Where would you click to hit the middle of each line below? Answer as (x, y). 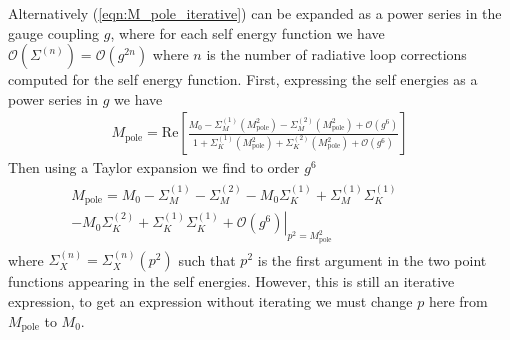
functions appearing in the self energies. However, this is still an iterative (231, 281)
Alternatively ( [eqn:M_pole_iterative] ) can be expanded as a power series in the (255, 13)
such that (207, 259)
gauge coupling (54, 32)
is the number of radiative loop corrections (336, 54)
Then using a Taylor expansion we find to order (154, 167)
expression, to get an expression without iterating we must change (210, 300)
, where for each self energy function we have (247, 32)
